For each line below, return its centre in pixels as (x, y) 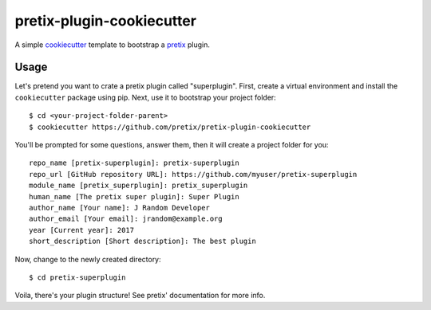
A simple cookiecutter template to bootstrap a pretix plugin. (113, 45)
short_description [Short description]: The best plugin (143, 241)
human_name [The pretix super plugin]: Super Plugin (134, 196)
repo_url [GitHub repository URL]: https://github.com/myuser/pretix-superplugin (193, 174)
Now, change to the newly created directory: (88, 259)
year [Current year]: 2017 (82, 230)
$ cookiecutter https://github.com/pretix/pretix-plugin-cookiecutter (170, 127)
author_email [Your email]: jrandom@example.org (126, 219)
